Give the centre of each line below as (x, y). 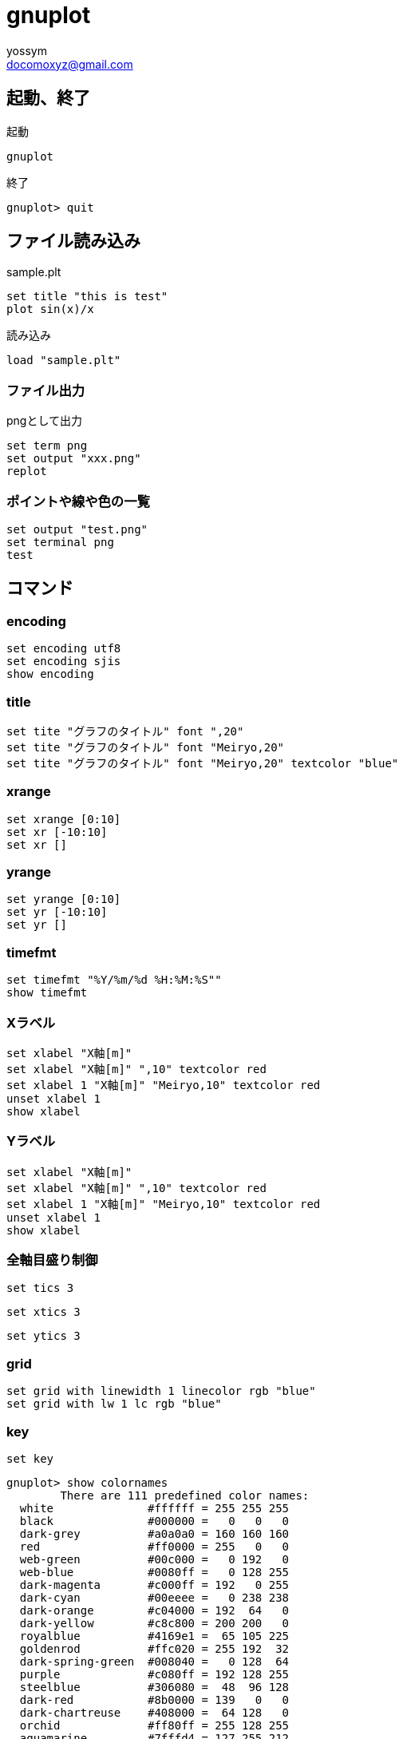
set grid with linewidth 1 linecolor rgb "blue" (161, 1391)
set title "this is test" (87, 297)
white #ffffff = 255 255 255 (154, 1508)
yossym (27, 50)
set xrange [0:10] (64, 819)
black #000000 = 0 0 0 (154, 1521)
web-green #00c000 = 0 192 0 (154, 1559)
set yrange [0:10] (64, 899)
